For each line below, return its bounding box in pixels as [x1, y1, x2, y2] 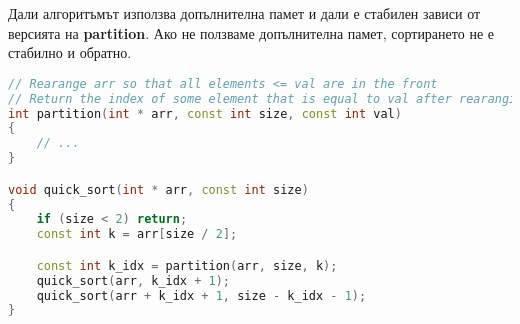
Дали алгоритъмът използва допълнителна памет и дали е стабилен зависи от [8, 3, 481, 23]
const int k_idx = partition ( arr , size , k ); [36, 258, 338, 273]
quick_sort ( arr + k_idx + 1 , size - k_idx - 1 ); [36, 288, 367, 303]
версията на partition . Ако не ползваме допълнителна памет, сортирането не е [8, 22, 494, 43]
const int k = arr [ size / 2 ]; [36, 227, 238, 242]
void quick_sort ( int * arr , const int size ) [8, 182, 309, 197]
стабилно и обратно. [8, 42, 132, 63]
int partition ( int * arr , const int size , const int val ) [8, 106, 402, 121]
